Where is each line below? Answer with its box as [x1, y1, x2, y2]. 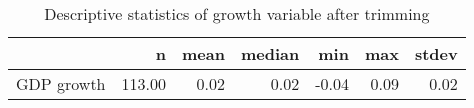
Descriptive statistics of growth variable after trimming [44, 2, 430, 25]
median [240, 42, 300, 65]
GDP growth [16, 72, 106, 95]
